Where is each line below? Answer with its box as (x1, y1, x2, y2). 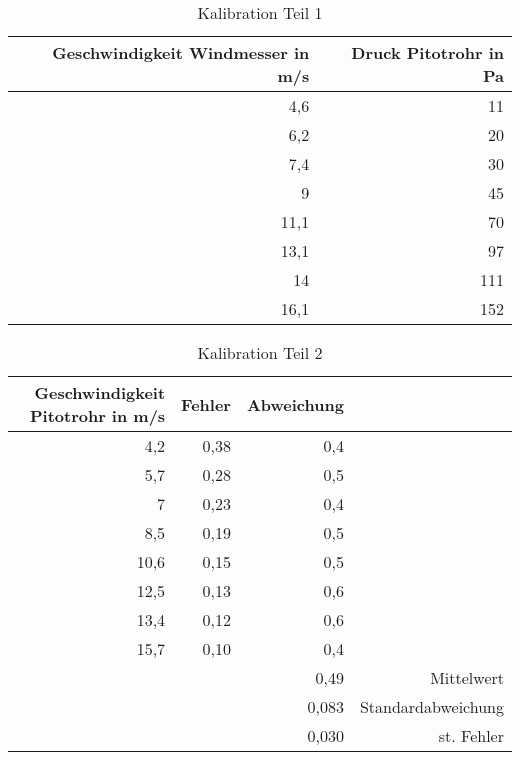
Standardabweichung (359, 695, 504, 718)
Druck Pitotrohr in (351, 41, 504, 64)
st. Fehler (438, 724, 504, 747)
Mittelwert (430, 666, 504, 689)
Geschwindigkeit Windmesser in (52, 41, 310, 64)
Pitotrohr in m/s (29, 404, 166, 427)
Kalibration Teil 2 (197, 341, 323, 364)
